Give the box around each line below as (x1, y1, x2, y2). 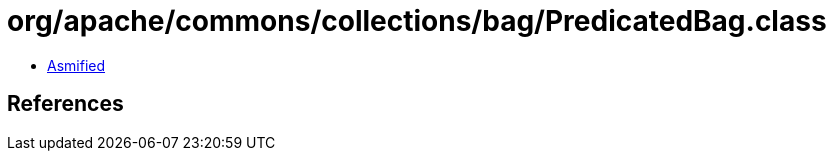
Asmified (47, 56, 106, 74)
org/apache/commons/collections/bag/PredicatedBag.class (7, 4, 827, 38)
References (7, 91, 124, 117)
